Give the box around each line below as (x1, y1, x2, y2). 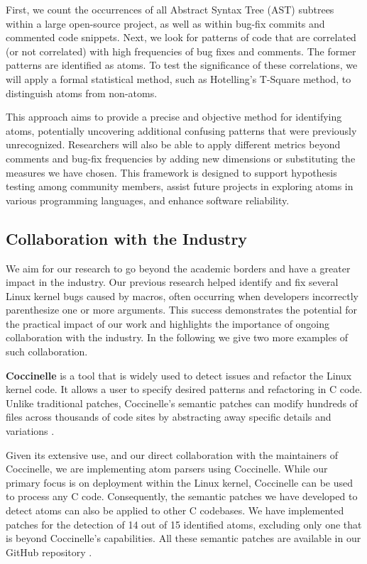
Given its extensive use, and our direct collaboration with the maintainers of (6, 447, 339, 462)
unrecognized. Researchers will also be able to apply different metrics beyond (6, 137, 341, 152)
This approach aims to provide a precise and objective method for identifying (6, 109, 342, 124)
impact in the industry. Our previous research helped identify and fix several (6, 275, 339, 289)
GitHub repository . (6, 544, 92, 559)
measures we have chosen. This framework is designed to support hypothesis (6, 165, 337, 179)
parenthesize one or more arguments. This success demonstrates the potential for (6, 302, 358, 317)
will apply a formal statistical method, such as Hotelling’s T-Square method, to (6, 71, 351, 86)
